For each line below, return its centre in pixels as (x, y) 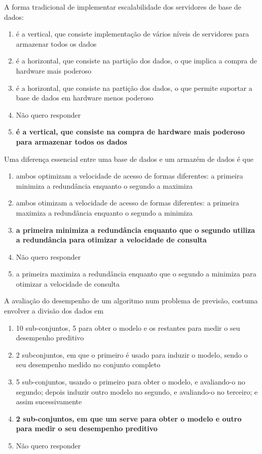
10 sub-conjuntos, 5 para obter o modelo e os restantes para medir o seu (128, 327)
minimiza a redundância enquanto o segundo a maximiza (104, 185)
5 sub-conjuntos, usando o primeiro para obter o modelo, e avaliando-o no (130, 382)
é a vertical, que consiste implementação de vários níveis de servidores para (133, 34)
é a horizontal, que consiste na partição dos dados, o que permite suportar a (134, 88)
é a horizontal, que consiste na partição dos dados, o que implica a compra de (137, 61)
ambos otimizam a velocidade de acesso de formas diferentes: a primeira (127, 203)
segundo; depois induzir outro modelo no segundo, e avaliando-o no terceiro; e (137, 391)
